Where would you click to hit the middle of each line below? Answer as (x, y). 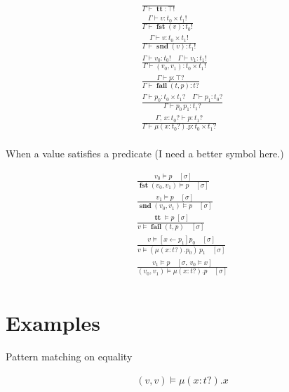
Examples (53, 323)
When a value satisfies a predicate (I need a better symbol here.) (145, 153)
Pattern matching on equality (69, 357)
